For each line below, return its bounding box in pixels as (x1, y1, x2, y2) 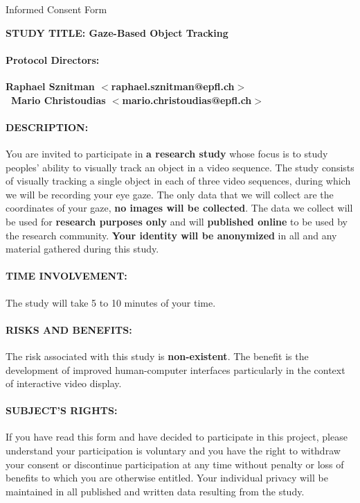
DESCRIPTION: (6, 119, 89, 134)
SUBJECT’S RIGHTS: (6, 403, 118, 418)
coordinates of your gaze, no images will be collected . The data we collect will (6, 201, 353, 215)
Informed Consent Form (6, 2, 107, 16)
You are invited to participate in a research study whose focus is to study (6, 146, 328, 160)
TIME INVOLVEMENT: (6, 268, 127, 283)
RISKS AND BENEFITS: (6, 322, 132, 336)
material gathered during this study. (6, 241, 159, 256)
